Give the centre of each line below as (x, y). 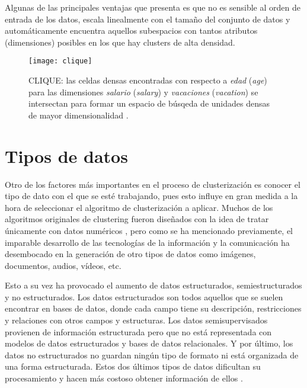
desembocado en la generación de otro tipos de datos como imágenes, (130, 254)
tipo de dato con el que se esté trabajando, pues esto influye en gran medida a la (151, 196)
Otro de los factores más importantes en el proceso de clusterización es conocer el (153, 184)
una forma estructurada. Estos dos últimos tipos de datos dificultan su (133, 366)
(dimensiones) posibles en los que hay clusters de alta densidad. (120, 42)
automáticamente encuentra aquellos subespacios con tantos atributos (131, 31)
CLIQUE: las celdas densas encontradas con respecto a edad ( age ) (148, 80)
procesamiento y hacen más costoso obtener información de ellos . (124, 378)
